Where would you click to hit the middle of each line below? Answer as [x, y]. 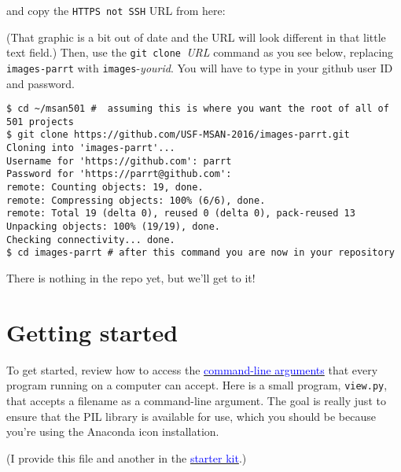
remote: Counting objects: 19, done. [105, 188]
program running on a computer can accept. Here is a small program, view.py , [197, 385]
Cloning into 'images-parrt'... [91, 148]
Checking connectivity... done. [91, 240]
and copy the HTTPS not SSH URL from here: [116, 10]
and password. [40, 83]
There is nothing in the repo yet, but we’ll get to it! [131, 278]
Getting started [92, 332]
